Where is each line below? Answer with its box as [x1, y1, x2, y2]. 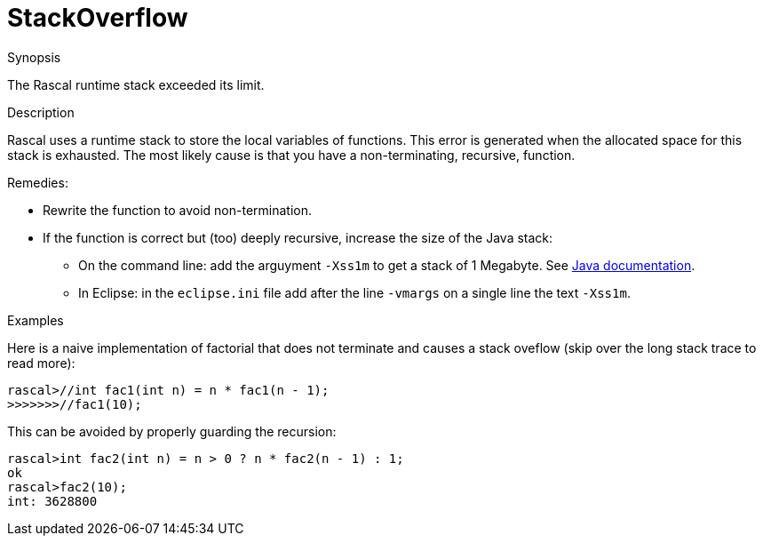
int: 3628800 [7, 493, 98, 508]
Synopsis [7, 49, 61, 65]
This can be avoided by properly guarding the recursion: [7, 423, 337, 439]
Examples [7, 312, 64, 328]
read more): [7, 355, 76, 371]
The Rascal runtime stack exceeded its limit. [7, 76, 265, 92]
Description [7, 104, 75, 120]
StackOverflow [7, 3, 188, 33]
